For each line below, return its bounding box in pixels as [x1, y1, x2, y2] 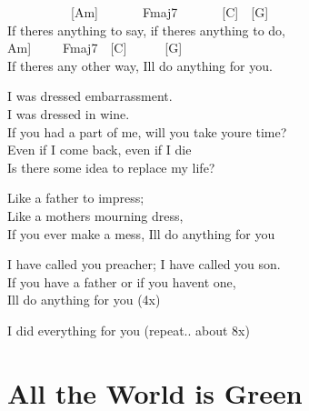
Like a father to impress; [7, 188, 145, 207]
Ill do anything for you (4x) [7, 290, 161, 309]
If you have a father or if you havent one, [7, 272, 236, 291]
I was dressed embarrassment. [7, 86, 173, 105]
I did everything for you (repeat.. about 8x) [7, 320, 250, 339]
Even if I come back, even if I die [7, 140, 192, 159]
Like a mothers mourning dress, [7, 205, 184, 225]
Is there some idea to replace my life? [7, 157, 215, 176]
